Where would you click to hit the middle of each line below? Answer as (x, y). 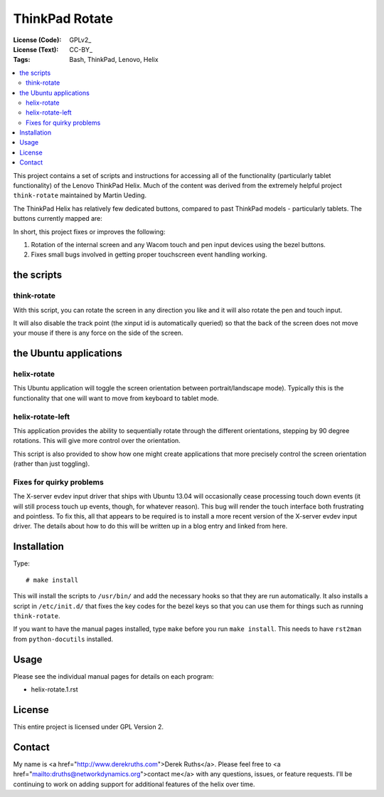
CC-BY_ (81, 49)
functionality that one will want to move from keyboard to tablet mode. (116, 398)
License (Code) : (37, 40)
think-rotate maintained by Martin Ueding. (80, 195)
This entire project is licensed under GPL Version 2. (88, 726)
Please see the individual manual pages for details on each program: (113, 676)
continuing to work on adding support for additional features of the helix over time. (134, 784)
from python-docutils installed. (63, 639)
